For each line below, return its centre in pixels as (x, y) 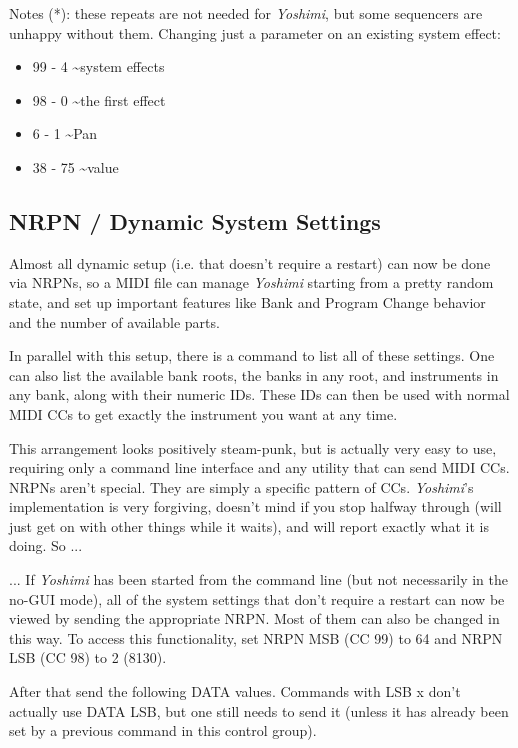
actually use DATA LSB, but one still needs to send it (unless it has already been (259, 710)
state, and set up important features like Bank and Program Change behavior (247, 301)
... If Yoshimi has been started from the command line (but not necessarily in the (258, 579)
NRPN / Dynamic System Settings (195, 220)
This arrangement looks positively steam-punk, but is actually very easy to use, (253, 447)
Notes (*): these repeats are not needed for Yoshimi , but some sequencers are (246, 13)
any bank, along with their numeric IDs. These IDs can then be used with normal (259, 394)
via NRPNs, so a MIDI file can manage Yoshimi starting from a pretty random (251, 282)
